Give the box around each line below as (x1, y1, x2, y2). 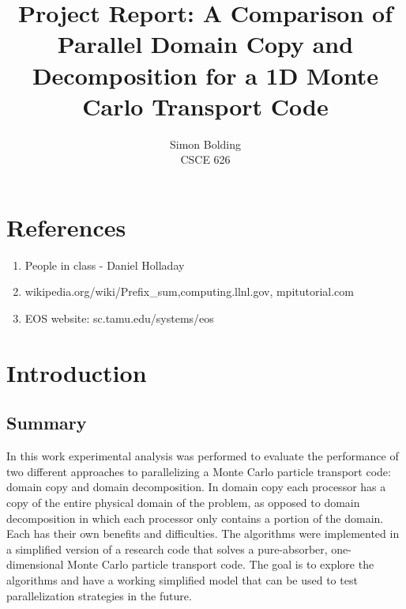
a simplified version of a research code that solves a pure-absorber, (6, 540, 328, 557)
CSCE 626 (180, 151, 231, 168)
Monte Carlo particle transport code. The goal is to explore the (67, 556, 374, 573)
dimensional (6, 556, 64, 573)
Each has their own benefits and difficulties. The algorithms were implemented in (6, 525, 400, 542)
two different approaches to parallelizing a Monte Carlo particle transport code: (6, 463, 391, 479)
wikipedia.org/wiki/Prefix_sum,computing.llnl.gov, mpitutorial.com (24, 283, 355, 300)
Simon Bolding (169, 135, 242, 152)
